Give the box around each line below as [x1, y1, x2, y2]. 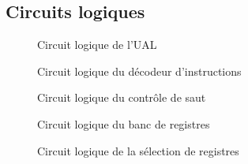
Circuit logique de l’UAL [37, 36, 157, 53]
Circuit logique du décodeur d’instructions [37, 62, 242, 79]
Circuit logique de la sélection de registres [37, 142, 239, 158]
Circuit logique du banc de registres [37, 115, 210, 132]
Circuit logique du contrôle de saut [37, 89, 206, 106]
